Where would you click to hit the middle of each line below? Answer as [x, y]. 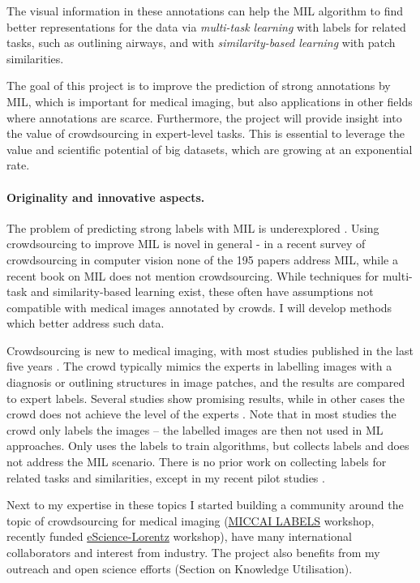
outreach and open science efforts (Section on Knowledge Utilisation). [180, 568]
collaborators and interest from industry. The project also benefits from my [193, 553]
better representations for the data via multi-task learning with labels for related [206, 26]
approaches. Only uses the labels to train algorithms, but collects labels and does [208, 446]
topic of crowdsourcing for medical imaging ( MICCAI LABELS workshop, [191, 520]
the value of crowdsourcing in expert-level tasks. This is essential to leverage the [206, 133]
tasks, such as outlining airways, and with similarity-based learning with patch [201, 43]
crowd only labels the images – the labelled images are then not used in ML [195, 429]
